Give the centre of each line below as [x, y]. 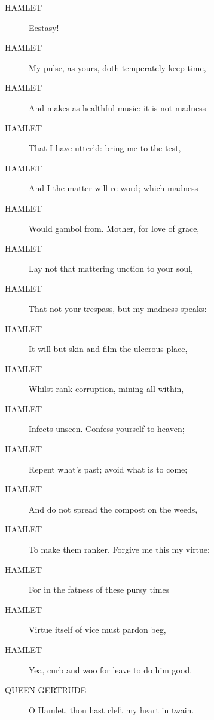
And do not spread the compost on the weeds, [113, 509]
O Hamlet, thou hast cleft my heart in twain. [111, 710]
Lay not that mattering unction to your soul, [111, 268]
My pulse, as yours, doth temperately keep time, [117, 67]
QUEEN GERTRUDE [46, 690]
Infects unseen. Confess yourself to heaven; [107, 429]
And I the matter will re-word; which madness [114, 188]
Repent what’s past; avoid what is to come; [108, 469]
